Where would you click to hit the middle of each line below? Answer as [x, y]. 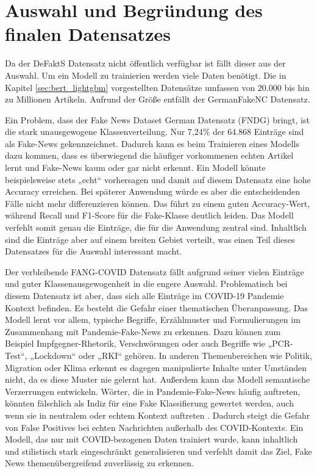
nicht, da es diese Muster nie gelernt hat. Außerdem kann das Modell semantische [158, 379]
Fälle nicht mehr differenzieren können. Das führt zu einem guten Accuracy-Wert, [158, 203]
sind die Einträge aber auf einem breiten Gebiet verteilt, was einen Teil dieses [150, 239]
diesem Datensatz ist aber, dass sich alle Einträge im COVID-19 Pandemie [144, 295]
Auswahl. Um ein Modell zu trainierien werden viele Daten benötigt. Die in [146, 75]
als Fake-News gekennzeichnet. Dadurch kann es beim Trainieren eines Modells [152, 143]
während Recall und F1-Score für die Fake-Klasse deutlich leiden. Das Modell [149, 215]
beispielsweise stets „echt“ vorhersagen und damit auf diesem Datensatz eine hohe [158, 179]
